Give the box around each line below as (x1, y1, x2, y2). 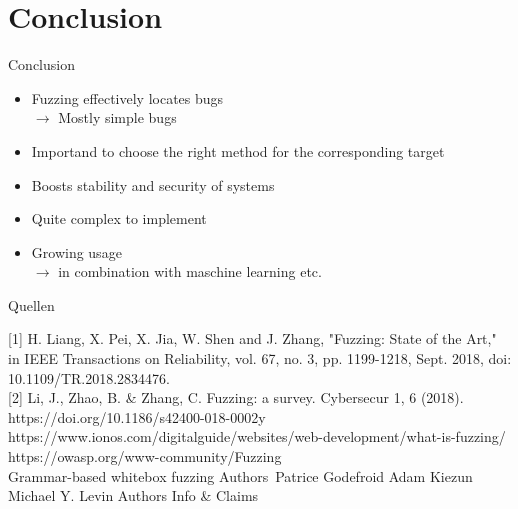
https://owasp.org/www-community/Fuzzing (8, 446, 282, 467)
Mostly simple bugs (58, 107, 177, 128)
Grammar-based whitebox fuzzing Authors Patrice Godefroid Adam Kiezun (8, 465, 473, 486)
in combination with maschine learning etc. (58, 261, 322, 282)
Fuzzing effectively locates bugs (31, 87, 224, 108)
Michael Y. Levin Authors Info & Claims (8, 485, 259, 506)
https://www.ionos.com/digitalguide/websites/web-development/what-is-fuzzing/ (8, 426, 506, 447)
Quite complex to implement (31, 208, 207, 229)
